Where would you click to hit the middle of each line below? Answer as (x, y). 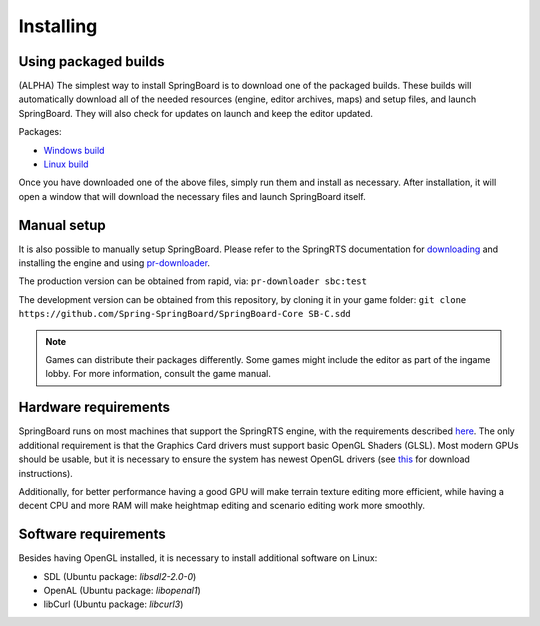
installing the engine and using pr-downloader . (114, 263)
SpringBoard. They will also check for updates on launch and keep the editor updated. (196, 113)
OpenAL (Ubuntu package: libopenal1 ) (122, 590)
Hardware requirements (94, 407)
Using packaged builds (91, 61)
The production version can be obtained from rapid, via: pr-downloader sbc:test (192, 281)
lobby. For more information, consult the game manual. (158, 374)
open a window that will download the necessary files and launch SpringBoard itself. (192, 196)
